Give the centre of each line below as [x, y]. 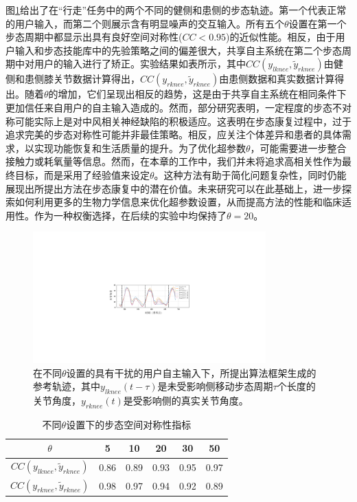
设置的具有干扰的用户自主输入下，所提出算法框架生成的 [191, 372]
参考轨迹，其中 [67, 386]
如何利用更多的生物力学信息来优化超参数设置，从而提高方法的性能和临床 [178, 202]
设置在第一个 [318, 23]
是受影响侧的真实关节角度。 [186, 401]
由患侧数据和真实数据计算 [277, 79]
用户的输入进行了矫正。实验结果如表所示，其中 [140, 64]
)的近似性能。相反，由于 [281, 37]
